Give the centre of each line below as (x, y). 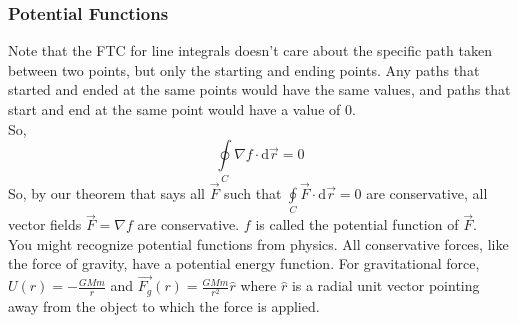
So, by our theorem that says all (107, 192)
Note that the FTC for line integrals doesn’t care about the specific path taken (250, 50)
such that (253, 192)
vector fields (45, 224)
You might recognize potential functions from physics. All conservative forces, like (258, 243)
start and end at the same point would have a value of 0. (182, 109)
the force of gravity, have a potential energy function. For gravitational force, (244, 263)
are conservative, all (427, 192)
